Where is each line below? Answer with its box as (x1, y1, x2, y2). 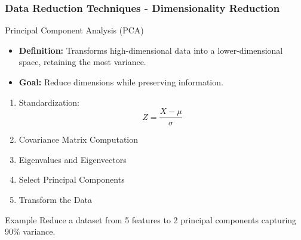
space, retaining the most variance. (19, 56, 146, 68)
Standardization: (19, 96, 79, 108)
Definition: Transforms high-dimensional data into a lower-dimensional (19, 44, 283, 56)
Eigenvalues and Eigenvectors (19, 153, 127, 165)
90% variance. (5, 225, 56, 238)
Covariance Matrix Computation (19, 133, 139, 146)
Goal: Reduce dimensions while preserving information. (19, 76, 223, 88)
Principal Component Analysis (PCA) (5, 24, 144, 36)
